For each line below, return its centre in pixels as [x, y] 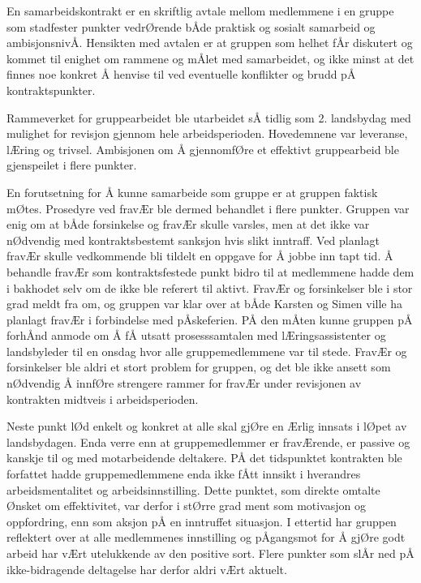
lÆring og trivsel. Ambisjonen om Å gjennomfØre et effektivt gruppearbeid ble [203, 149]
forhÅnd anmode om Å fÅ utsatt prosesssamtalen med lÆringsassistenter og [196, 335]
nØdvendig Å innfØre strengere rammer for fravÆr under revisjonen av [184, 383]
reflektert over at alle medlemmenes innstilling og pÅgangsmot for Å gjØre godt [206, 537]
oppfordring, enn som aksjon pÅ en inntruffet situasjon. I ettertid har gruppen [202, 521]
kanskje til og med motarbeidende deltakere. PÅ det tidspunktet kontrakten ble [204, 458]
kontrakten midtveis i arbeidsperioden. [103, 399]
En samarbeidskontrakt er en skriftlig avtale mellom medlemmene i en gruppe [200, 11]
